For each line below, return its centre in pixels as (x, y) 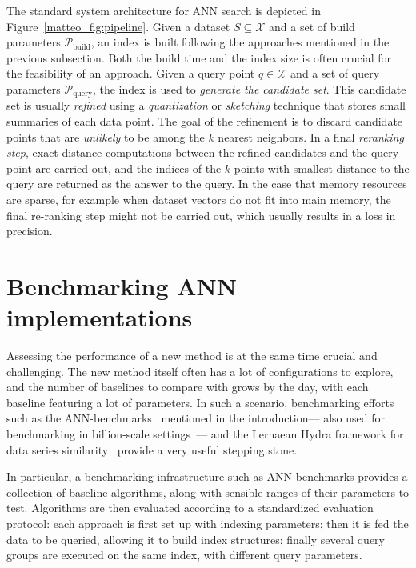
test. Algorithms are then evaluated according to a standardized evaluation (190, 508)
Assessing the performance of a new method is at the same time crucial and (192, 356)
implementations (100, 317)
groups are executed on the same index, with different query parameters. (184, 555)
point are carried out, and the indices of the (114, 168)
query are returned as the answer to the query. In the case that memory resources (207, 184)
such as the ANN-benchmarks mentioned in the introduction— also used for (196, 418)
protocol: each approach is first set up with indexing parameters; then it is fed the (208, 524)
